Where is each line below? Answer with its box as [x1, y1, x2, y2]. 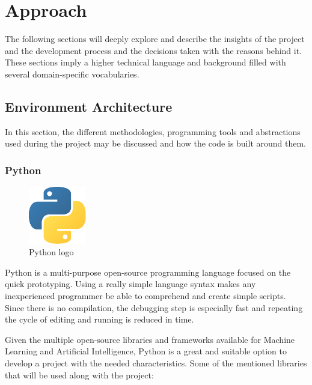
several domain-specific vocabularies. [5, 67, 139, 80]
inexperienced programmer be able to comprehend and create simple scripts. [5, 289, 286, 302]
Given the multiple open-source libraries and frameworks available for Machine [5, 333, 295, 345]
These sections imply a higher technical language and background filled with [5, 56, 286, 68]
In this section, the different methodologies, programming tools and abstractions [5, 125, 301, 138]
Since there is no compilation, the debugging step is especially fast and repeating [5, 301, 303, 314]
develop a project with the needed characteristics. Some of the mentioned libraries [5, 356, 307, 369]
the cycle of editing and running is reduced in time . [5, 313, 194, 326]
